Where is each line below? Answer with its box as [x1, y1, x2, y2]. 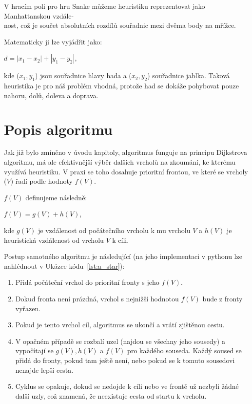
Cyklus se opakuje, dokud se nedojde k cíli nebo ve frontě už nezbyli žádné [15, 381, 239, 391]
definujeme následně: [25, 192, 87, 202]
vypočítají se [15, 345, 54, 356]
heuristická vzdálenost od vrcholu [4, 234, 104, 245]
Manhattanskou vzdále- [4, 10, 74, 21]
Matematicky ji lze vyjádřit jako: [4, 36, 102, 46]
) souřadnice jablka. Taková [147, 70, 230, 81]
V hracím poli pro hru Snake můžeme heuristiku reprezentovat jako [4, 1, 205, 11]
